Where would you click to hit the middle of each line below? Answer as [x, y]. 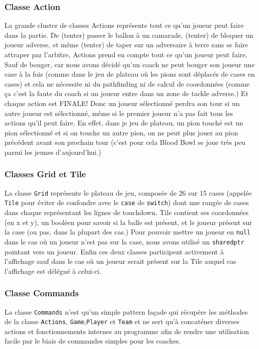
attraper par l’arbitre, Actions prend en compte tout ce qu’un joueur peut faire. [126, 54]
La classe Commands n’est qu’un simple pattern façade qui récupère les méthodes [126, 311]
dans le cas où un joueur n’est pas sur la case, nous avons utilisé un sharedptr [125, 241]
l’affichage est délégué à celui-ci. [53, 271]
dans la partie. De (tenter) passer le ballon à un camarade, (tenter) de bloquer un [129, 35]
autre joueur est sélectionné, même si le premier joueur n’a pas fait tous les [119, 113]
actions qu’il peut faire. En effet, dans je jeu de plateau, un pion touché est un [124, 123]
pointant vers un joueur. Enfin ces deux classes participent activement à [114, 251]
